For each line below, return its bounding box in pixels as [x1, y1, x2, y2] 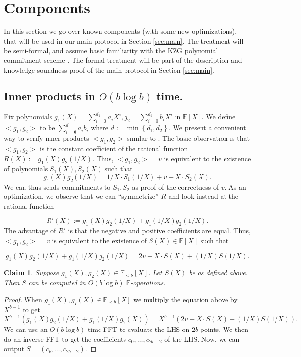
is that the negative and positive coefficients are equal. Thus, [68, 225, 251, 236]
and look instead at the [168, 191, 238, 201]
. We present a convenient [169, 122, 246, 133]
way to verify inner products [4, 133, 89, 143]
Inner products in [4, 88, 95, 104]
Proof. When [4, 294, 42, 304]
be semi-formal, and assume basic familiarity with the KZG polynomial [4, 45, 218, 55]
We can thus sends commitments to [4, 181, 111, 192]
